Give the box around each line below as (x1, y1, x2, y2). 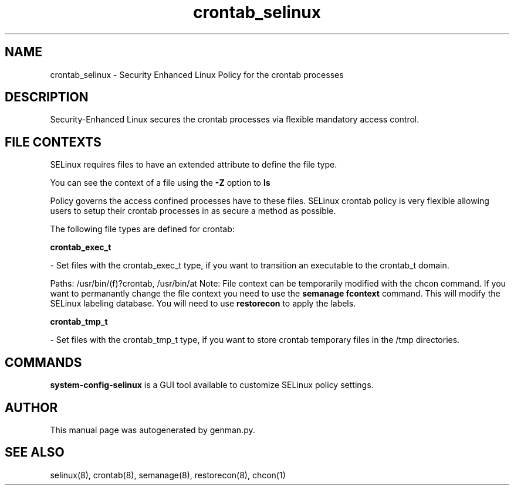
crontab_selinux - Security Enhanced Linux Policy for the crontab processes (50, 69, 344, 80)
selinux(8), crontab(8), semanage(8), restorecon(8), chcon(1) (50, 469, 286, 480)
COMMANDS (5, 355, 82, 370)
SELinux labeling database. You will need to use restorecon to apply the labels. (50, 298, 356, 309)
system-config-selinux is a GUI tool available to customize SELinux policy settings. (50, 380, 374, 390)
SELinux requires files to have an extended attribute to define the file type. (50, 159, 337, 170)
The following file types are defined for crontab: (50, 224, 235, 234)
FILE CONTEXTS (5, 134, 102, 149)
